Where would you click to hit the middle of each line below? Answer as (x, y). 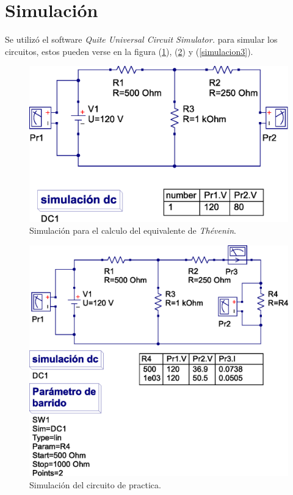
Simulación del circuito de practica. (95, 485)
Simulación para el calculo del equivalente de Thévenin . (133, 230)
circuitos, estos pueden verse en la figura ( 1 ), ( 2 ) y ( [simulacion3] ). (129, 51)
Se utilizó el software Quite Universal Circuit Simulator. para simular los (141, 39)
